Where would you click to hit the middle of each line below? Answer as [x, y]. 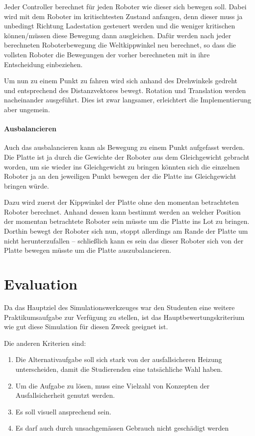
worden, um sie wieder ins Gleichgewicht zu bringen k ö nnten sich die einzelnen [122, 166]
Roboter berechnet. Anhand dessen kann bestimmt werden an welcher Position [122, 211]
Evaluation [41, 284]
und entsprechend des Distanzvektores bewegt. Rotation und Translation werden [125, 90]
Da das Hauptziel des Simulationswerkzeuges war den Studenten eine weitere [119, 307]
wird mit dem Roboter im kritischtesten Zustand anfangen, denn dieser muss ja [123, 16]
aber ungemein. [27, 109]
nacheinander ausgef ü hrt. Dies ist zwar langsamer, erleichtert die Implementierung [128, 100]
